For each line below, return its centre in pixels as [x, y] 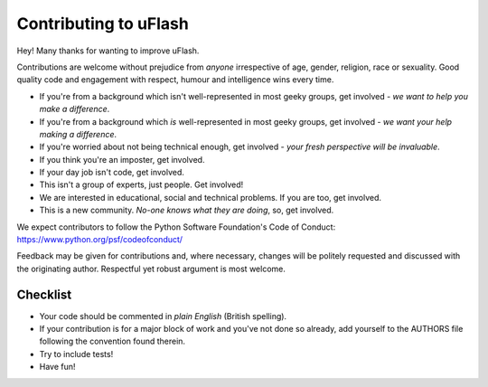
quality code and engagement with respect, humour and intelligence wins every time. [175, 80]
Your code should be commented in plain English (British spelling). [163, 316]
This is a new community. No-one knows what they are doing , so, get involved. [187, 210]
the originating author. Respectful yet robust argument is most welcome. [151, 269]
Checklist [44, 294]
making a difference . [78, 134]
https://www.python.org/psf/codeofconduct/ [100, 240]
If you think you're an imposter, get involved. [122, 159]
